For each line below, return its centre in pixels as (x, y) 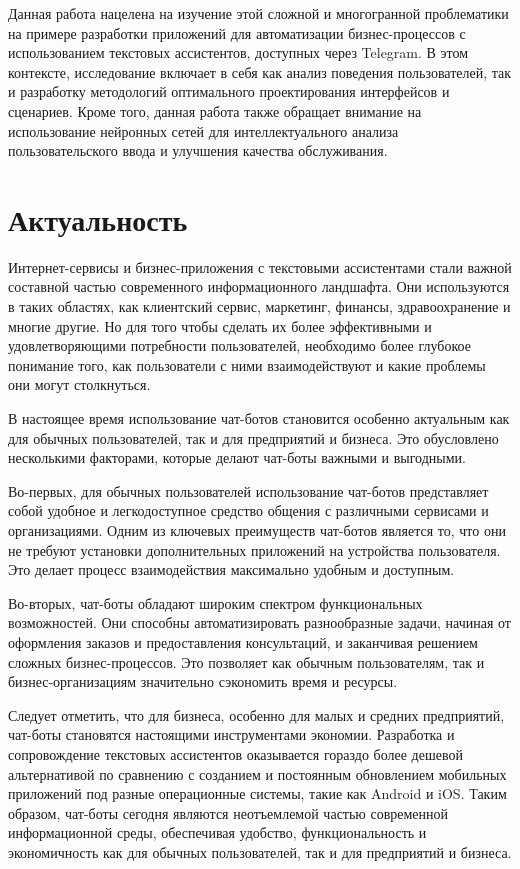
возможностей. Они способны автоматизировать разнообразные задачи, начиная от (259, 622)
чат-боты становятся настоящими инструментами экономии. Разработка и (231, 734)
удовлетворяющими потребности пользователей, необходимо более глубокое (239, 345)
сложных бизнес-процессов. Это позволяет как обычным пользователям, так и (246, 661)
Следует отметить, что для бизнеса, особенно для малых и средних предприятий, (256, 714)
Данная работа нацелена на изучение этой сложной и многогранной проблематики (258, 13)
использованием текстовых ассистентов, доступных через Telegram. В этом (238, 52)
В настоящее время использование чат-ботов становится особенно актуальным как (259, 418)
